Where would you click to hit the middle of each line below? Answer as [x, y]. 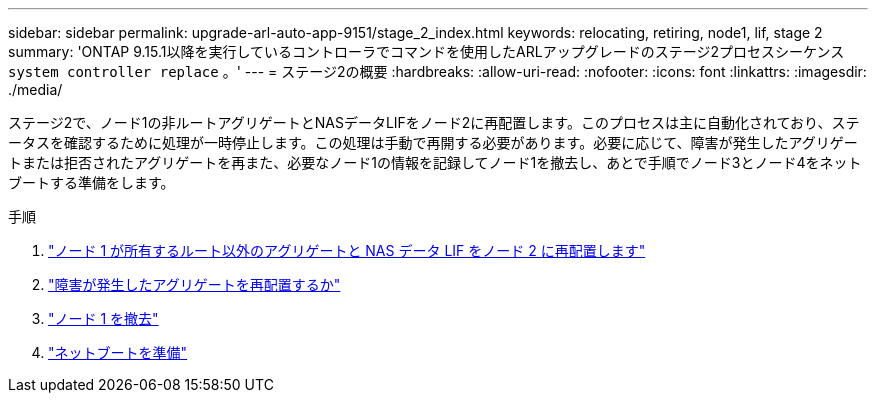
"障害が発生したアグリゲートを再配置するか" [194, 284]
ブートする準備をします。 [91, 182]
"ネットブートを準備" [118, 352]
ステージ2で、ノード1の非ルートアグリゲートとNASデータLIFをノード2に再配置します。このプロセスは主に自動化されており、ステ [434, 122]
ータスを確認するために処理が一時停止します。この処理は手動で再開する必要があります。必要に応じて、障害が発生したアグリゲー [433, 142]
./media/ [35, 89]
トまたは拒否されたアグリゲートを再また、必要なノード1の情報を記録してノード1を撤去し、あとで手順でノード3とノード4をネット [435, 162]
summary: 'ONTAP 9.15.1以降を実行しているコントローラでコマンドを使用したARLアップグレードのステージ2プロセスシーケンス [426, 51]
